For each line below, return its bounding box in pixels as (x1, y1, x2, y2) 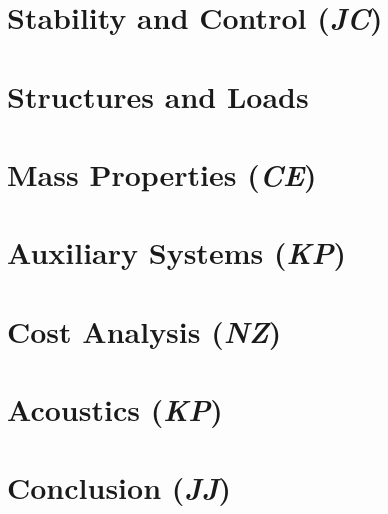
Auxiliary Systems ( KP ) (7, 232, 347, 274)
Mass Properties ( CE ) (7, 153, 317, 195)
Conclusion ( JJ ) (7, 467, 232, 509)
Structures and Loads (7, 75, 309, 116)
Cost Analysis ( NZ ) (7, 310, 282, 352)
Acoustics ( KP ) (7, 389, 223, 431)
